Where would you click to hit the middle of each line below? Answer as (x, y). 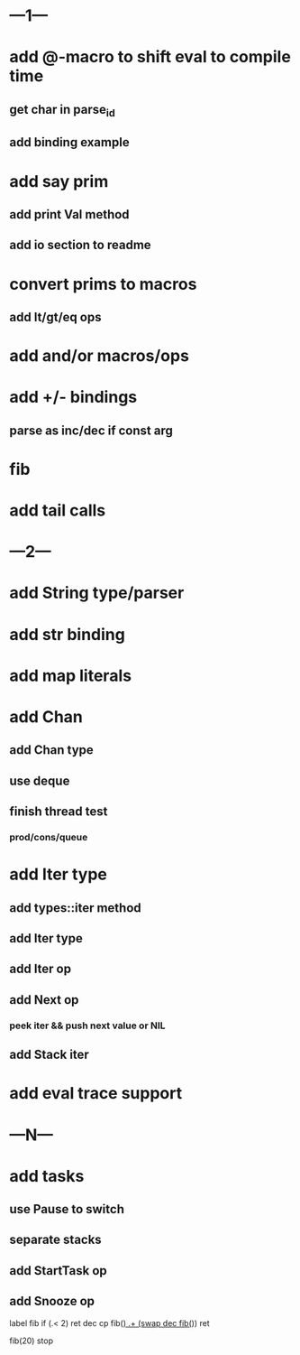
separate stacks (55, 1240)
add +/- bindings (73, 397)
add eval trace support (96, 1094)
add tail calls (58, 510)
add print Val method (69, 214)
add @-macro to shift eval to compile (150, 57)
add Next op (44, 1000)
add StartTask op (59, 1271)
